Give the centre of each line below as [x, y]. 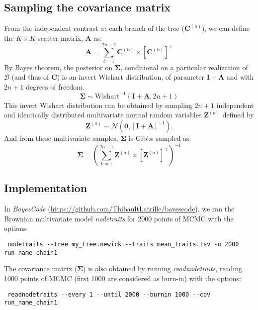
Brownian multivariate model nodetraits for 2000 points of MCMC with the [119, 218]
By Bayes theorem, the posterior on [58, 67]
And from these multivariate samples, [61, 138]
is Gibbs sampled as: [160, 138]
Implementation [46, 188]
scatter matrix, [60, 38]
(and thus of [30, 77]
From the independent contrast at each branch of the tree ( [94, 28]
